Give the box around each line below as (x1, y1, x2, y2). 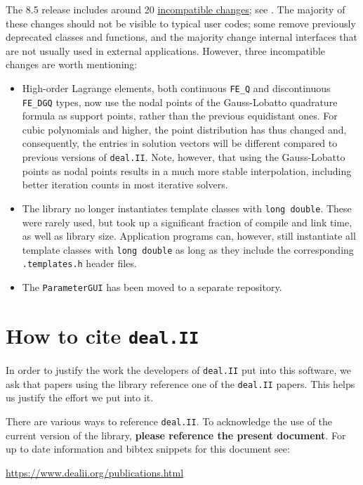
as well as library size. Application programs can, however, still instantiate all (22, 228, 356, 243)
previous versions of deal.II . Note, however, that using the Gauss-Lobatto (22, 150, 345, 164)
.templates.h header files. (22, 256, 137, 271)
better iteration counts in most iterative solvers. (22, 177, 228, 192)
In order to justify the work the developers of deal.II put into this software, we (6, 362, 352, 377)
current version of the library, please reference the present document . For (6, 427, 346, 442)
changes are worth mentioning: (6, 57, 138, 72)
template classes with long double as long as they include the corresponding (22, 242, 354, 257)
